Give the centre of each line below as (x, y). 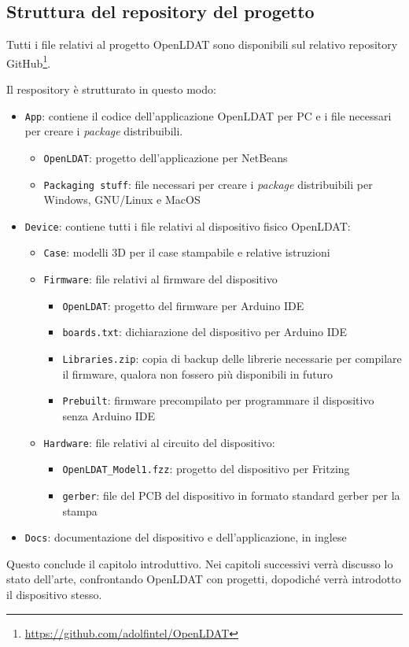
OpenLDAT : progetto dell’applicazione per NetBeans (166, 157)
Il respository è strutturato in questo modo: (111, 89)
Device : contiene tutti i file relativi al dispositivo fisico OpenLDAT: (188, 226)
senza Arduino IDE (109, 415)
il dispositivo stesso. (54, 594)
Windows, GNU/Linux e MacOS (122, 200)
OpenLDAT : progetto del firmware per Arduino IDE (183, 305)
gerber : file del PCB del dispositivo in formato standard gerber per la (231, 495)
